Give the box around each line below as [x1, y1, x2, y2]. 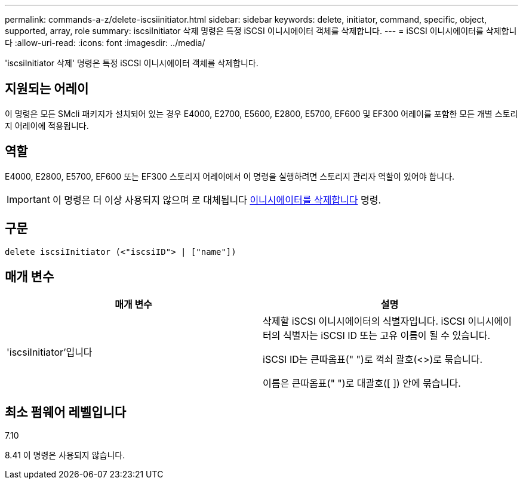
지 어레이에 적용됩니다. [5, 120, 89, 131]
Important [7, 193, 50, 205]
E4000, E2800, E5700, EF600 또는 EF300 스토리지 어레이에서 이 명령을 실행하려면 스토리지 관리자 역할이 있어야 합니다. [5, 171, 455, 181]
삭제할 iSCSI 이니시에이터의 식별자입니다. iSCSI [263, 315, 465, 328]
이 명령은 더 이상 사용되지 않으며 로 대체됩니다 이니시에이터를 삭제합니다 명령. [52, 193, 382, 206]
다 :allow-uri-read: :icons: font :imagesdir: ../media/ [5, 38, 205, 48]
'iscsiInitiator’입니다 [7, 346, 93, 359]
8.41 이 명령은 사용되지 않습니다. [5, 450, 125, 461]
